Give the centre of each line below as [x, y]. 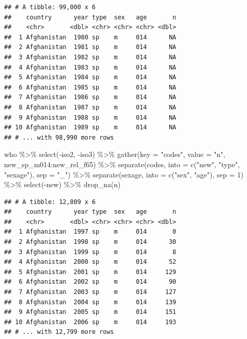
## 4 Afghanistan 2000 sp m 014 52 [90, 262]
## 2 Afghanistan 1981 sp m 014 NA [90, 47]
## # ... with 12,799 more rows [59, 332]
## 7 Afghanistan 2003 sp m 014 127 [90, 292]
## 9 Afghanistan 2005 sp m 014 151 [90, 312]
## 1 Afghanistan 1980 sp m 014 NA [90, 37]
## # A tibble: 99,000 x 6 [50, 7]
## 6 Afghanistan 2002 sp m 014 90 [90, 282]
